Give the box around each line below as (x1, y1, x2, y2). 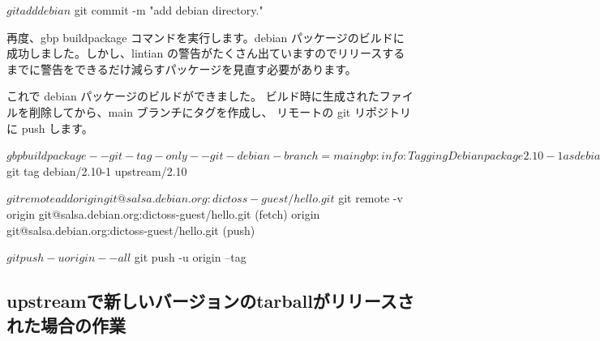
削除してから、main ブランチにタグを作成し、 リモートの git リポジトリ (28, 103, 411, 120)
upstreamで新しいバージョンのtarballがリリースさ (6, 288, 414, 313)
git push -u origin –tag (134, 249, 246, 266)
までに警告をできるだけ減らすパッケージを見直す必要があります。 (6, 60, 357, 77)
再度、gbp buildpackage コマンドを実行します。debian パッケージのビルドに (6, 28, 405, 45)
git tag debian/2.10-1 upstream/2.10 (6, 162, 187, 179)
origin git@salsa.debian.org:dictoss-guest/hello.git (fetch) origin (6, 205, 320, 222)
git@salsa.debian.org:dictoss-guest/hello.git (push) (6, 221, 255, 238)
